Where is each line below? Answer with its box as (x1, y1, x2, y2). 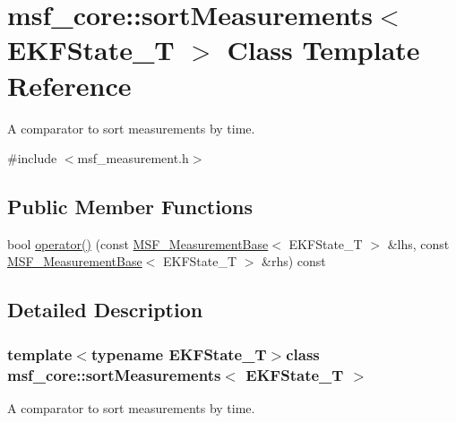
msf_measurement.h (77, 149, 189, 168)
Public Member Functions (7, 193, 253, 220)
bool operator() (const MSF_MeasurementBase (7, 234, 269, 253)
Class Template (227, 31, 420, 68)
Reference (7, 66, 132, 103)
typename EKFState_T (90, 342, 267, 365)
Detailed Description (7, 296, 203, 324)
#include (7, 149, 57, 168)
